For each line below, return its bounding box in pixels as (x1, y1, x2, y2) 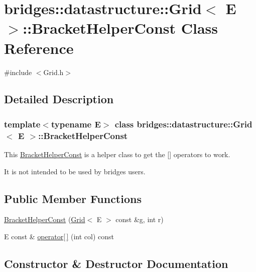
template (4, 117, 41, 130)
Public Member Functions (4, 190, 142, 206)
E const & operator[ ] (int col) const (4, 231, 114, 241)
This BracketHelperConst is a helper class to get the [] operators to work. (4, 149, 230, 160)
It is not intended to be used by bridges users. (4, 166, 146, 176)
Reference (4, 37, 74, 58)
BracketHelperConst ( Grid (4, 214, 85, 225)
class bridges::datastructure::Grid (114, 117, 252, 130)
